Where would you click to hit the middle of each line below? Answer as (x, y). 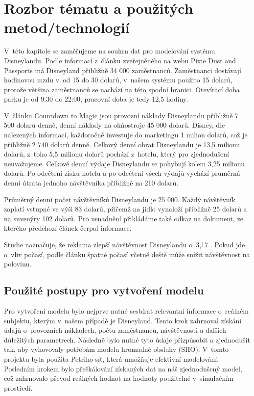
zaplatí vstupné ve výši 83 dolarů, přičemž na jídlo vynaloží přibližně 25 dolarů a (126, 209)
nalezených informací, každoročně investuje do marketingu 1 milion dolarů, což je (126, 135)
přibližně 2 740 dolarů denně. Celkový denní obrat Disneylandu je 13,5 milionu (122, 144)
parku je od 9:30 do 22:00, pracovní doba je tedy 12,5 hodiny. (96, 99)
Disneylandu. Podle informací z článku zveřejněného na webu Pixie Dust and (120, 60)
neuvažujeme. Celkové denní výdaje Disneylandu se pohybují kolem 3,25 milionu (124, 163)
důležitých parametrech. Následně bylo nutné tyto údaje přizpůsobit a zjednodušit (127, 339)
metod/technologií (67, 27)
